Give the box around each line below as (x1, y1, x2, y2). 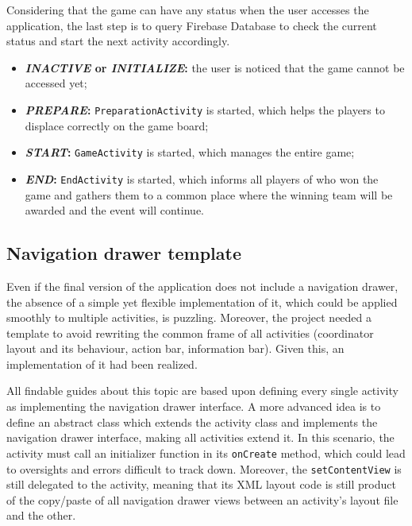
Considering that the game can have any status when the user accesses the (6, 2, 369, 17)
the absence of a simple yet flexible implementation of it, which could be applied (6, 293, 398, 310)
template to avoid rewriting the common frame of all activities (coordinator (6, 324, 374, 341)
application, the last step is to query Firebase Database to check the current (6, 17, 377, 33)
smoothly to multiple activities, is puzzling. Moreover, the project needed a (6, 309, 372, 326)
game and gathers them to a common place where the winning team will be (25, 186, 393, 203)
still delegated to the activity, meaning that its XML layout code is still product (6, 476, 396, 493)
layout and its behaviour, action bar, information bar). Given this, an (6, 340, 345, 357)
